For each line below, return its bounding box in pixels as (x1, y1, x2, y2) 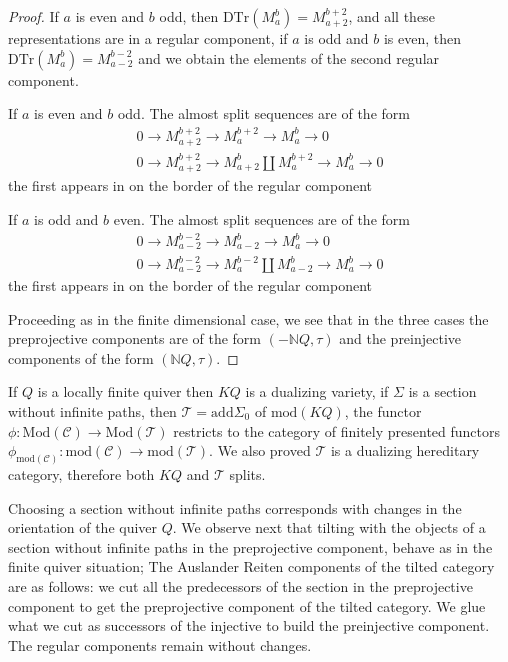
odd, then (159, 6, 219, 26)
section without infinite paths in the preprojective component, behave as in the (8, 536, 493, 557)
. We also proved (209, 440, 311, 461)
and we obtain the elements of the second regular (138, 47, 440, 68)
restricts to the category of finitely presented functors (173, 420, 501, 441)
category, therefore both (8, 464, 155, 485)
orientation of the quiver (8, 517, 158, 538)
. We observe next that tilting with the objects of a (172, 517, 486, 538)
